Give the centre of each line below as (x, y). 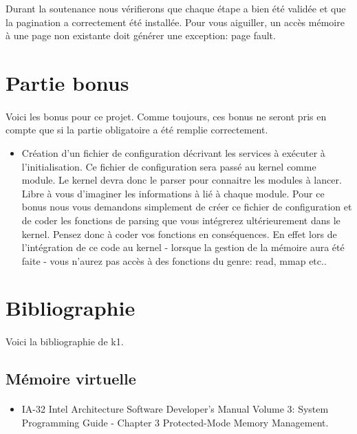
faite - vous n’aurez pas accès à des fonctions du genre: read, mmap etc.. (174, 260)
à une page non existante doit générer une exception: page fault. (141, 35)
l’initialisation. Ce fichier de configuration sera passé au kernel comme (169, 166)
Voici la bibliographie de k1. (65, 341)
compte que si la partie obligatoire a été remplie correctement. (137, 130)
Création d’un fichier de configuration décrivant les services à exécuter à (173, 152)
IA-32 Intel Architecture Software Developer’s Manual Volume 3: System (175, 409)
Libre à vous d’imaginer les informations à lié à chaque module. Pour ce (173, 193)
